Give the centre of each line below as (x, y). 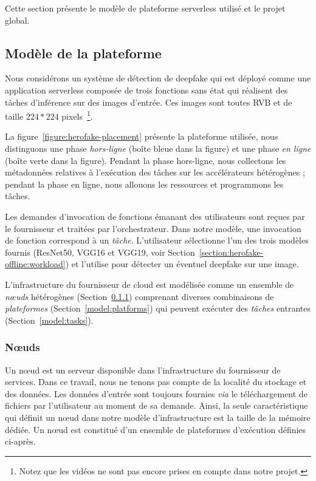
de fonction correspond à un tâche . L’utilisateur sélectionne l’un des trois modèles (157, 240)
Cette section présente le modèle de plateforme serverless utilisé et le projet (145, 8)
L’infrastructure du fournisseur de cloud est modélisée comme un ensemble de (149, 284)
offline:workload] (35, 264)
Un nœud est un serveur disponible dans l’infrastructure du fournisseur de (143, 370)
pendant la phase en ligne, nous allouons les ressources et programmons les (144, 184)
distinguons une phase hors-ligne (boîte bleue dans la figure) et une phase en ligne (158, 148)
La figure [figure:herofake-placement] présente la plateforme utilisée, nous (142, 136)
